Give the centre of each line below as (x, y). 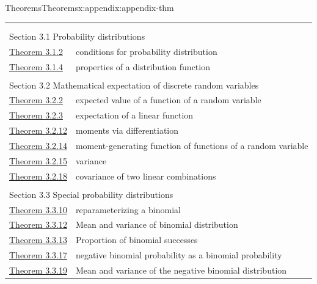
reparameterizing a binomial (128, 209)
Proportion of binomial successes (137, 240)
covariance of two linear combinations (146, 176)
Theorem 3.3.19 (38, 270)
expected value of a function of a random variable (168, 100)
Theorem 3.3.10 (38, 209)
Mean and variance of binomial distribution (157, 224)
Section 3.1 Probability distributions (77, 36)
